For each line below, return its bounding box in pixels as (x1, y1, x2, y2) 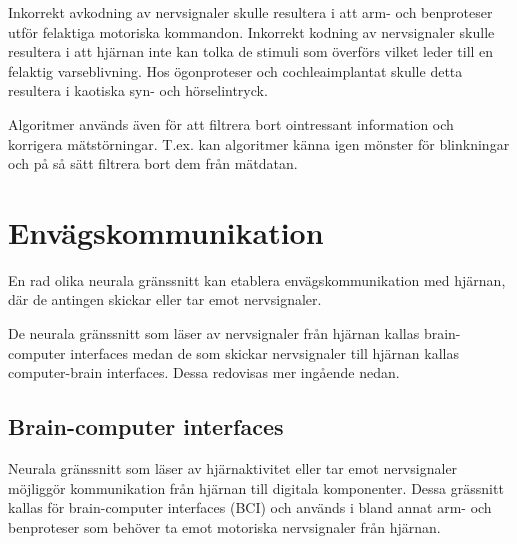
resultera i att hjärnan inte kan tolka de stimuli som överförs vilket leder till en (8, 41, 494, 62)
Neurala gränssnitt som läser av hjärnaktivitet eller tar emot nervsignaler (8, 458, 458, 479)
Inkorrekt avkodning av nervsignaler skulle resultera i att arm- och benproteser (8, 2, 493, 22)
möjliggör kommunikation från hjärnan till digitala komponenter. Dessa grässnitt (8, 477, 504, 498)
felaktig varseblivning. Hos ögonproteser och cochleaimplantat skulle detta (8, 60, 463, 81)
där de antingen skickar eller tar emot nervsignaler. (8, 289, 322, 310)
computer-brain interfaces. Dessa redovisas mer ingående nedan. (8, 362, 400, 383)
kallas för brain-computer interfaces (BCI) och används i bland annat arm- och (8, 497, 492, 518)
